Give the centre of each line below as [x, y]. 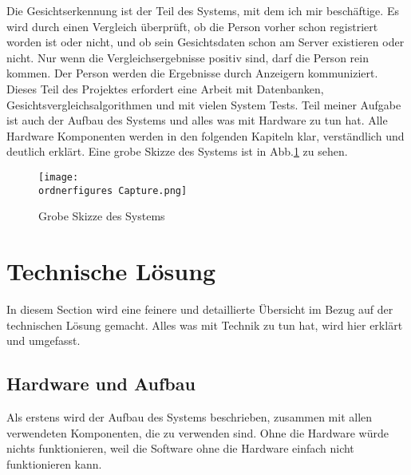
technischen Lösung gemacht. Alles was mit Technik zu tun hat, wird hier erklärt [205, 325]
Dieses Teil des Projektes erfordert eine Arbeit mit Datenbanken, [165, 88]
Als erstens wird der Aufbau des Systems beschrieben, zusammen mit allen [190, 416]
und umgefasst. [43, 340]
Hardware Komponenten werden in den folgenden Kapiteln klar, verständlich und [205, 135]
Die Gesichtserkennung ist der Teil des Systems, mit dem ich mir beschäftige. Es [203, 10]
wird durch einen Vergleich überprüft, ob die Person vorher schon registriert [192, 26]
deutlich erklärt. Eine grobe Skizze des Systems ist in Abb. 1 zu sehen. [177, 151]
